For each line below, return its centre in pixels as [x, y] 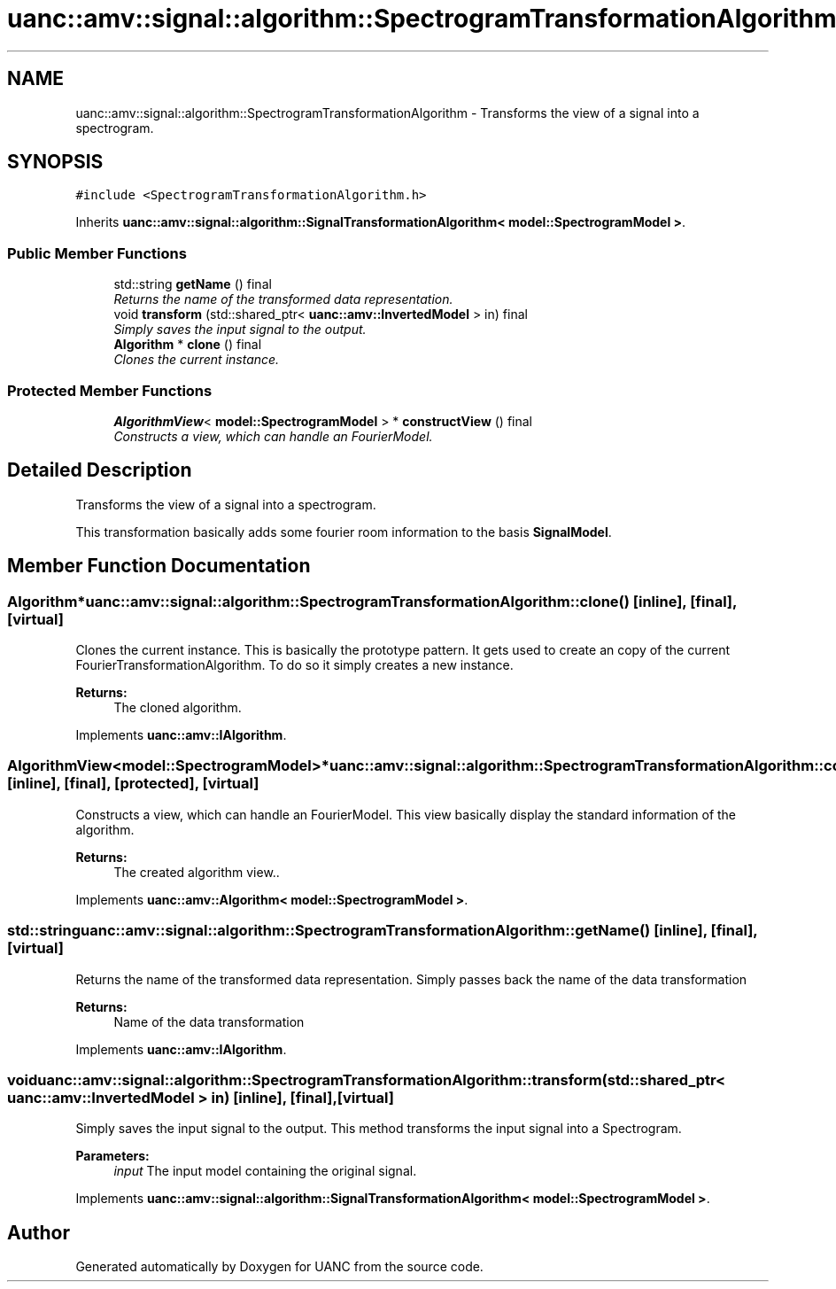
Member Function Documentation [159, 566]
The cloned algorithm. [178, 707]
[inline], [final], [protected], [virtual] [133, 784]
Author [39, 1232]
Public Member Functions [97, 253]
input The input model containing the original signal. [265, 1171]
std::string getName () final [193, 284]
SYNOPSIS [55, 162]
